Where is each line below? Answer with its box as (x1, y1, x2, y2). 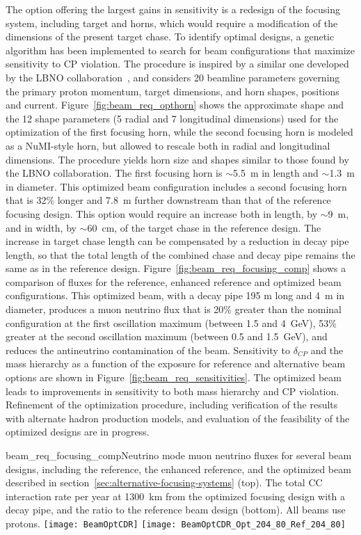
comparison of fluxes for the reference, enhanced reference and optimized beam (6, 274, 342, 289)
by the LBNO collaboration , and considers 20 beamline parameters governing (6, 70, 340, 84)
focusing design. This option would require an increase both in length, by (6, 206, 318, 221)
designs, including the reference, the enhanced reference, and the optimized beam (6, 461, 351, 476)
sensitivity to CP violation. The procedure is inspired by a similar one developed (6, 56, 349, 71)
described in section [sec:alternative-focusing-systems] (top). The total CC (6, 475, 323, 490)
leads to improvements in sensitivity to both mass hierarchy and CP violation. (6, 383, 339, 398)
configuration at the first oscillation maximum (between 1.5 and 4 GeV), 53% (6, 315, 337, 330)
